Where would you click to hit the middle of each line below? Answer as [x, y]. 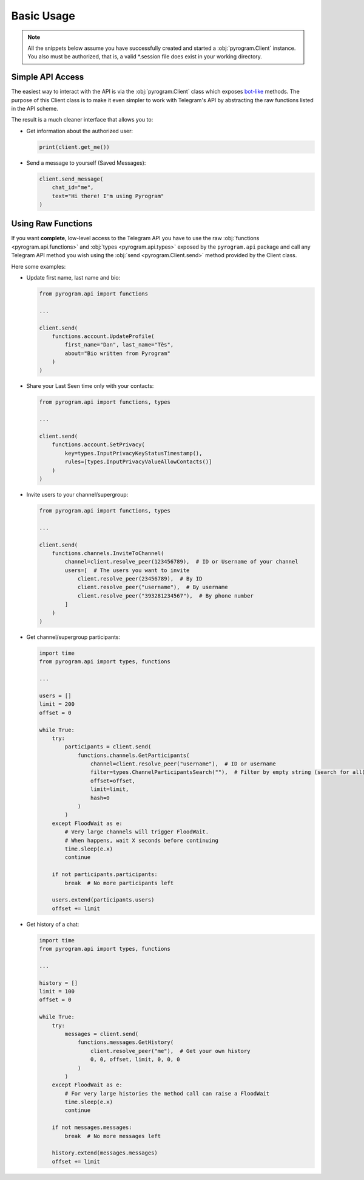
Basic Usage [43, 16]
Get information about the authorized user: [80, 131]
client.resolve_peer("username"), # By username [153, 587]
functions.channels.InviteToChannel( [108, 553]
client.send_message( [71, 179]
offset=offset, [113, 781]
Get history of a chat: [53, 924]
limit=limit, [110, 789]
